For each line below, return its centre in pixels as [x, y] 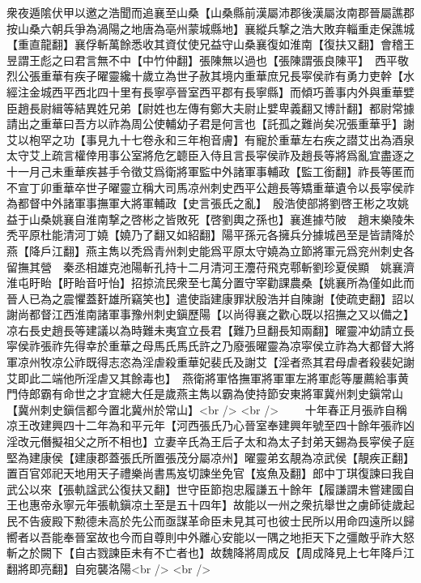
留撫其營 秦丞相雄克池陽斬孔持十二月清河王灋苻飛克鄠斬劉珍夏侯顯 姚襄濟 [210, 266]
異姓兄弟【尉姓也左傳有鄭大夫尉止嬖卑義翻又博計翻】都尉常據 [250, 107]
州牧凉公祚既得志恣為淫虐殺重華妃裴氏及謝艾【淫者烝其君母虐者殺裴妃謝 [221, 362]
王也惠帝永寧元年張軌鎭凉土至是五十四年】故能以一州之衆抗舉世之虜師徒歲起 [210, 505]
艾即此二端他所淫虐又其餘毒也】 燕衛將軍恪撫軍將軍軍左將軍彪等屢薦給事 [202, 377]
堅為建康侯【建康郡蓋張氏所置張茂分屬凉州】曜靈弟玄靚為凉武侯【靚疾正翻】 [210, 457]
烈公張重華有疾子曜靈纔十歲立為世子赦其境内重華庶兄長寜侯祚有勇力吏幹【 [205, 76]
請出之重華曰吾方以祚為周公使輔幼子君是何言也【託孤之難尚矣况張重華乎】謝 [210, 124]
